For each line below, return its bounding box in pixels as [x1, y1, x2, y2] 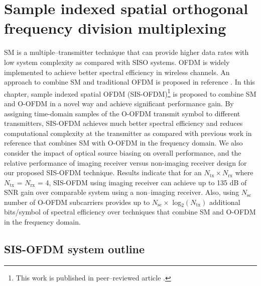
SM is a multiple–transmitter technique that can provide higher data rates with [4, 47, 249, 57]
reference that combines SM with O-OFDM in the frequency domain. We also [4, 137, 243, 148]
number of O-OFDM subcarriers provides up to [4, 196, 150, 207]
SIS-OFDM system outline [4, 241, 145, 257]
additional [209, 196, 240, 207]
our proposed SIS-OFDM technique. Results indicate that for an [4, 167, 202, 178]
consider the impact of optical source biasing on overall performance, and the [4, 147, 241, 158]
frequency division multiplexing [4, 18, 226, 38]
